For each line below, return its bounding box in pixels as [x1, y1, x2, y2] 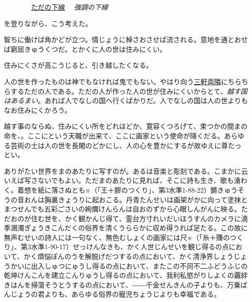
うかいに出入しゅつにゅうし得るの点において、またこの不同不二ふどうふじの [4, 260, 248, 271]
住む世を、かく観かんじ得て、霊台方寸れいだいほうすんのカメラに [31, 213, 241, 223]
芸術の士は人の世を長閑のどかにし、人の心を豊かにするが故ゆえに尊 [10, 140, 228, 150]
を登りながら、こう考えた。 [4, 18, 92, 28]
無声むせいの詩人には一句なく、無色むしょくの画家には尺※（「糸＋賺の [4, 232, 230, 242]
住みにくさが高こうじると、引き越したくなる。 [4, 60, 153, 70]
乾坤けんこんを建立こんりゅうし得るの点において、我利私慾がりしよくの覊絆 [4, 270, 248, 280]
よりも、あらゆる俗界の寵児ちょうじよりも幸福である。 [44, 289, 220, 299]
